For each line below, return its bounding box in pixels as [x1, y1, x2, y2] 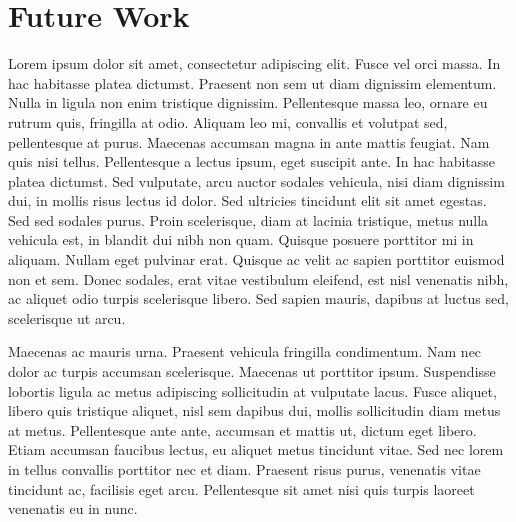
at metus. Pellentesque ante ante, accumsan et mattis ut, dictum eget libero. [8, 419, 477, 440]
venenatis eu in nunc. [8, 498, 138, 519]
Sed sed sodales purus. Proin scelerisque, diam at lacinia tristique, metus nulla [8, 209, 489, 230]
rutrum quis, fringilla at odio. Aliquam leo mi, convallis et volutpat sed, [8, 111, 448, 132]
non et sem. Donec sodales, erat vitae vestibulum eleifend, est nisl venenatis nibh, [8, 268, 509, 289]
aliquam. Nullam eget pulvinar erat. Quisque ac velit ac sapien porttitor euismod [8, 249, 505, 270]
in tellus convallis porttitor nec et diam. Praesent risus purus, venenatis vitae [8, 459, 481, 479]
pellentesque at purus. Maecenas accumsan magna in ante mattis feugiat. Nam [8, 131, 490, 152]
